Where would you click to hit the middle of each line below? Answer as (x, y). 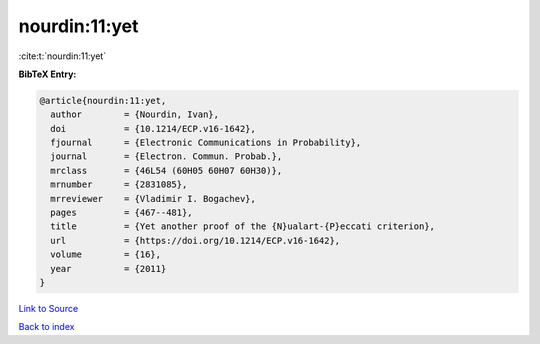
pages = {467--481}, (122, 213)
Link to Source (48, 308)
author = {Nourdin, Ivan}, (135, 114)
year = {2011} (108, 268)
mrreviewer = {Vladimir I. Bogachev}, (153, 198)
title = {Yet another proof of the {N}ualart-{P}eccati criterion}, (242, 226)
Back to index (46, 327)
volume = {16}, (106, 254)
